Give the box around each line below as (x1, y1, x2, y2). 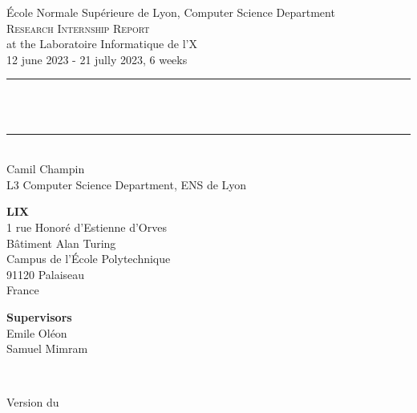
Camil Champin (6, 160, 85, 177)
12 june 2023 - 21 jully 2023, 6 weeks (6, 51, 188, 67)
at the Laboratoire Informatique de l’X (6, 35, 197, 52)
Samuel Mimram (6, 340, 88, 357)
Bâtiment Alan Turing (6, 234, 116, 251)
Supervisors (6, 308, 72, 325)
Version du (6, 394, 59, 411)
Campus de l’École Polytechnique (6, 250, 171, 267)
